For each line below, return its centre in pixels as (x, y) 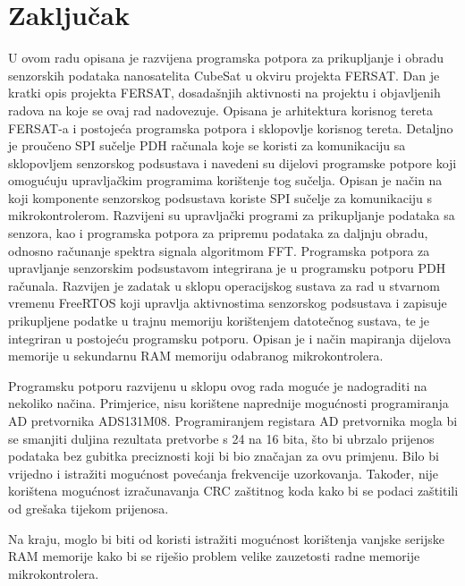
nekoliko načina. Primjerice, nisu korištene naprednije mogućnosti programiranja (228, 403)
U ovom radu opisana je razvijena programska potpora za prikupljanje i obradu (226, 58)
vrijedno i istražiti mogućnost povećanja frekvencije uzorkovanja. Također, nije (224, 473)
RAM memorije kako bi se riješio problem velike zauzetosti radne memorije (214, 556)
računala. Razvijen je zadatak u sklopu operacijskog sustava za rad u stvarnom (224, 285)
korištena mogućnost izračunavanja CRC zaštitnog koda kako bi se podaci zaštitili (233, 491)
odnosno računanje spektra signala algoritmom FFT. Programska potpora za (219, 250)
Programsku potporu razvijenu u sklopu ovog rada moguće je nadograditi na (218, 385)
